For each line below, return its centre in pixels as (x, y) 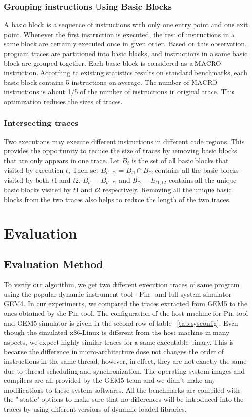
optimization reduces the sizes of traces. (63, 101)
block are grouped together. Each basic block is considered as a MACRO (113, 63)
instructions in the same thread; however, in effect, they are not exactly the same (125, 361)
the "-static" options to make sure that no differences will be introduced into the (124, 399)
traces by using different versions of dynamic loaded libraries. (95, 408)
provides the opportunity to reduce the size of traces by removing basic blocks (121, 151)
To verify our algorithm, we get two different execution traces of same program (122, 284)
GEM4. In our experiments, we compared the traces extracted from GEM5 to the (126, 303)
